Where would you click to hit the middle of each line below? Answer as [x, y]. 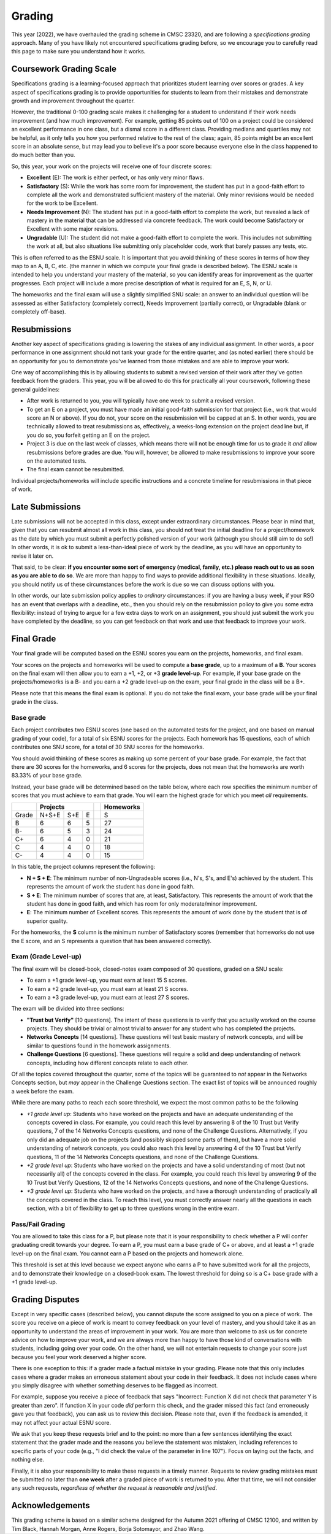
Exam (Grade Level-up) [47, 957]
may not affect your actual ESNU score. [61, 1422]
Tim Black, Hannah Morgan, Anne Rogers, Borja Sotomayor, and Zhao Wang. [108, 1528]
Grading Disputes [45, 1299]
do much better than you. [44, 155]
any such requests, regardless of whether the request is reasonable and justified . [114, 1488]
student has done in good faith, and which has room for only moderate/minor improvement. [142, 904]
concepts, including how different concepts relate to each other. [108, 1063]
